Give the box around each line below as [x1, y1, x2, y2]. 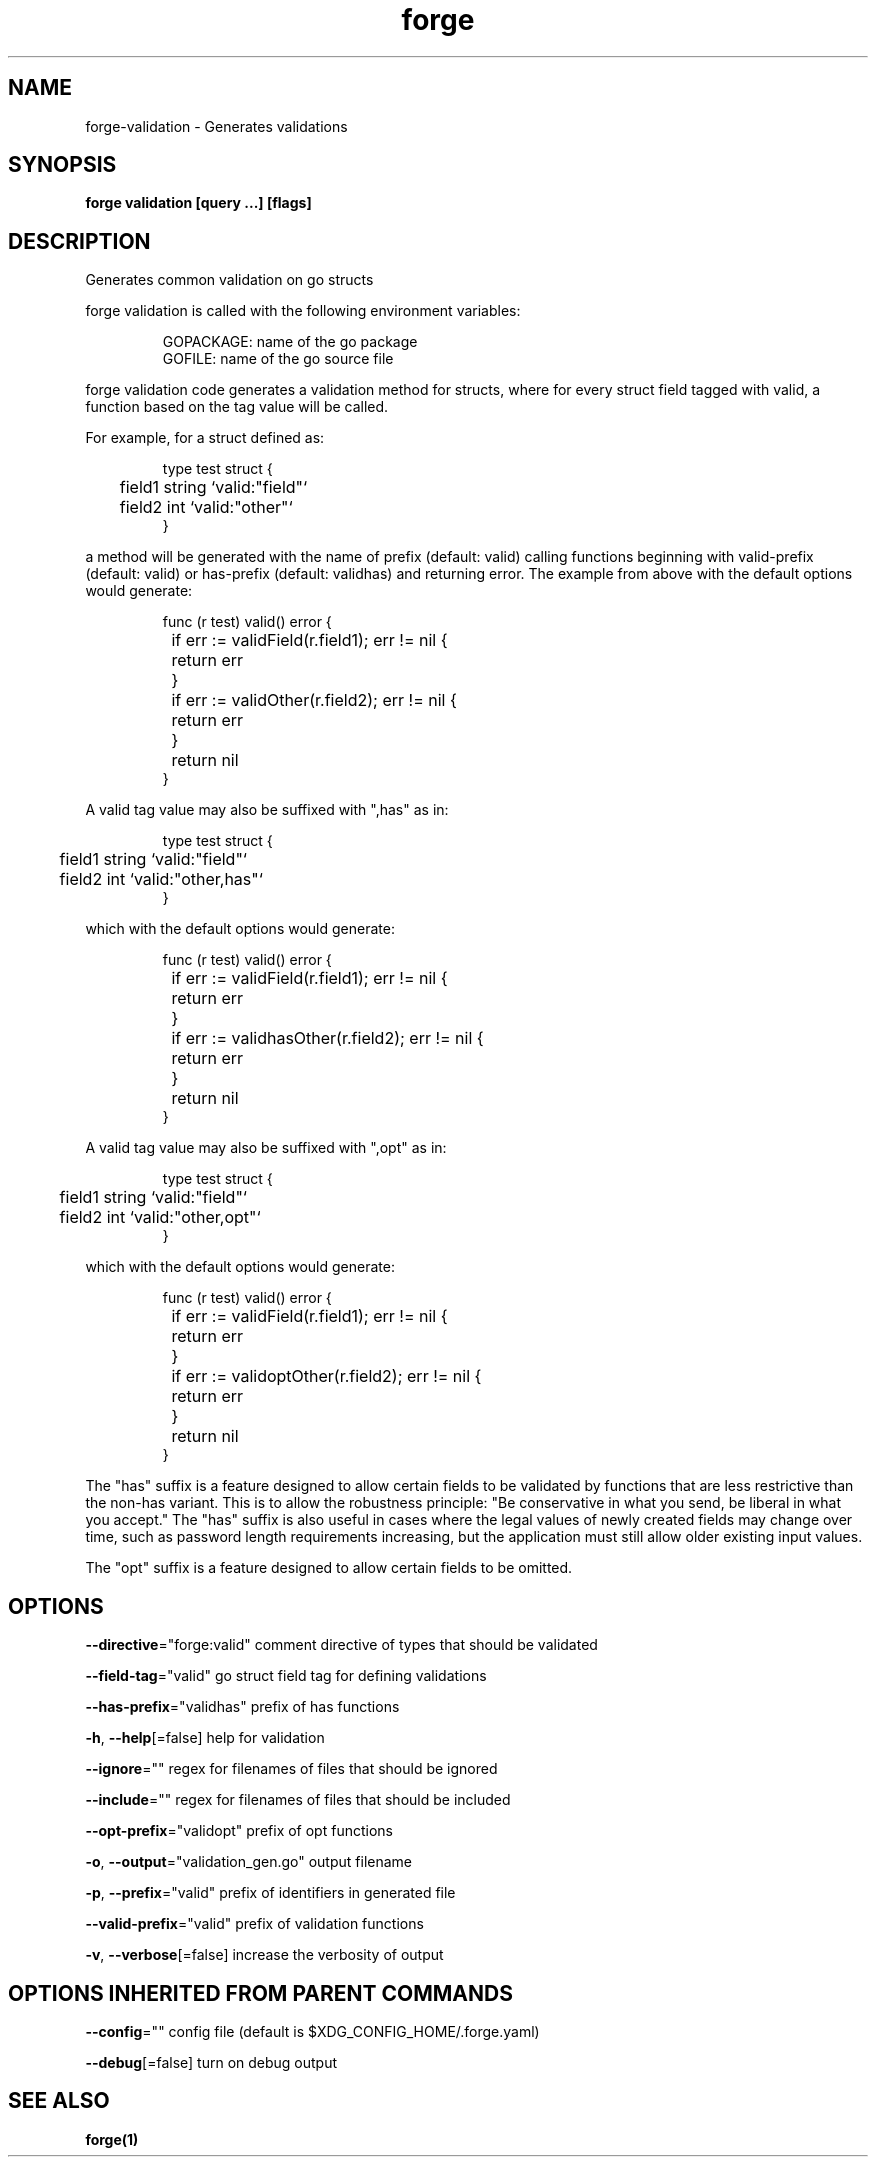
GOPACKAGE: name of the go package [162, 333, 418, 351]
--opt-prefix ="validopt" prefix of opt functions [85, 1822, 393, 1840]
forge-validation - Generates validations [85, 117, 348, 135]
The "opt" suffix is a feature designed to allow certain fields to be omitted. [85, 1559, 573, 1577]
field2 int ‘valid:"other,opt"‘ [59, 1207, 261, 1228]
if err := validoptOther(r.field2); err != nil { [171, 1366, 482, 1387]
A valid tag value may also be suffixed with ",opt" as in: [85, 1139, 447, 1157]
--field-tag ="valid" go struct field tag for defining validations [85, 1667, 487, 1685]
